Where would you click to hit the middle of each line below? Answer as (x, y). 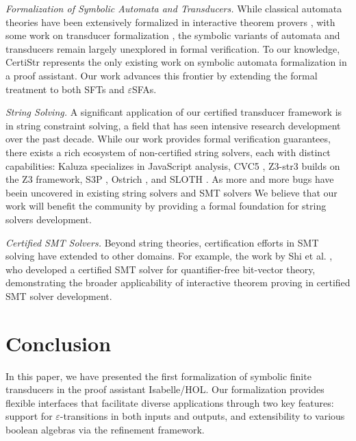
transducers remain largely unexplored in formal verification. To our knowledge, (173, 48)
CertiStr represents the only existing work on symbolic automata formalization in (176, 62)
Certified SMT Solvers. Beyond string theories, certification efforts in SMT (162, 242)
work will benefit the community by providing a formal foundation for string (166, 206)
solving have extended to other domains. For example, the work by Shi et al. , (169, 256)
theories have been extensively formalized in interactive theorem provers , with (170, 22)
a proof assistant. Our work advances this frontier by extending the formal (162, 75)
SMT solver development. (59, 295)
